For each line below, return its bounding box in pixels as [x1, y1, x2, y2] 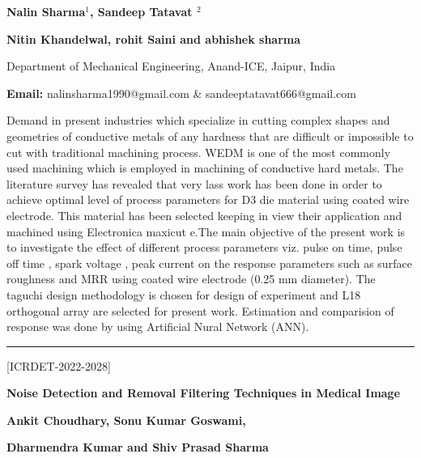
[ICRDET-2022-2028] [6, 357, 111, 374]
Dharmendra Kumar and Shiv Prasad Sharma [6, 439, 269, 456]
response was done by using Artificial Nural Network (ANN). [6, 318, 309, 335]
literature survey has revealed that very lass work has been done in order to [6, 175, 382, 192]
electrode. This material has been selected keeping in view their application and [6, 206, 402, 223]
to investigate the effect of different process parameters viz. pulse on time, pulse [6, 239, 402, 256]
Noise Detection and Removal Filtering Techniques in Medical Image [6, 384, 401, 401]
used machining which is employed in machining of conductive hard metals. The [6, 159, 403, 176]
